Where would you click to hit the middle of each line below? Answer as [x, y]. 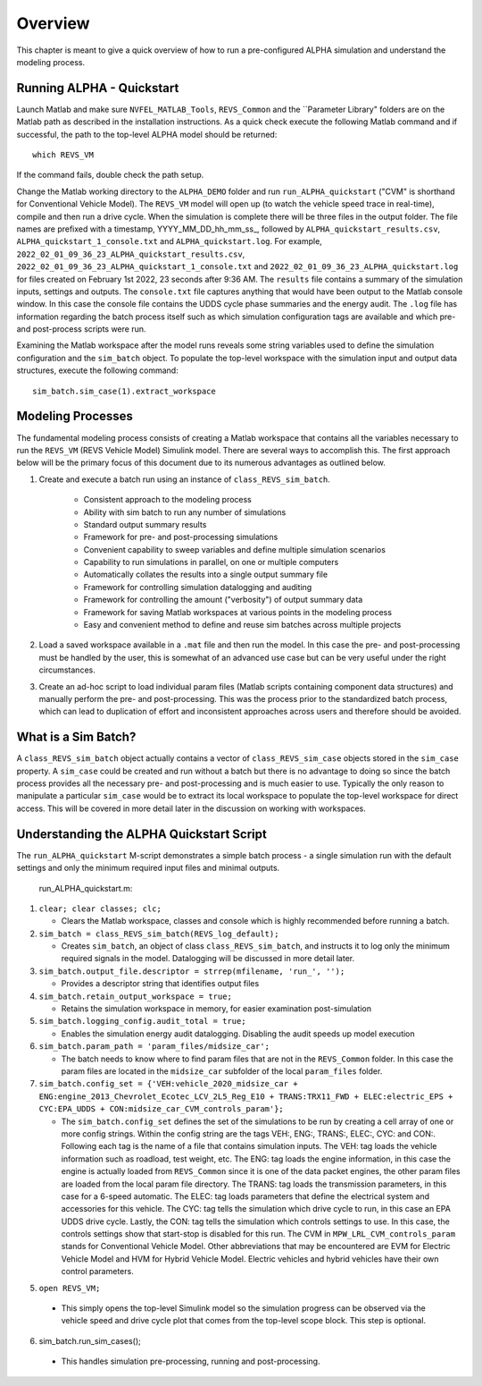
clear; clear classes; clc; [100, 909]
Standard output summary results [145, 524]
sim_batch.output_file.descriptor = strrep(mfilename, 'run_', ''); [192, 971]
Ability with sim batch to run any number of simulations [185, 512]
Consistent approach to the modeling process [167, 500]
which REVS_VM [63, 155]
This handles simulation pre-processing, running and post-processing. [191, 1361]
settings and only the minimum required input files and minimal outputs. [148, 868]
